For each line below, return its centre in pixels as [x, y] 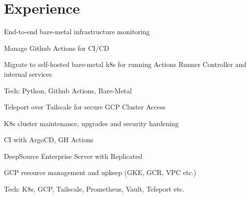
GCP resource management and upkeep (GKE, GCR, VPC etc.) [100, 172]
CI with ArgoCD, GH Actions [49, 140]
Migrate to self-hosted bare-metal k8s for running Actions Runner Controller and [125, 64]
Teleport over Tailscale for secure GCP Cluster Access [85, 107]
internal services [28, 74]
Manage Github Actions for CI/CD [57, 48]
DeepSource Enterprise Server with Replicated [73, 156]
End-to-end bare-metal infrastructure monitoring [77, 32]
